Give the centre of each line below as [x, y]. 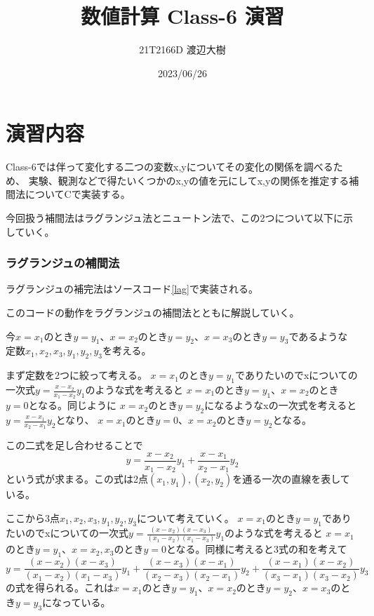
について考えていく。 [185, 517]
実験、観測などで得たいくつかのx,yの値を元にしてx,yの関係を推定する [189, 180]
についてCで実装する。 [78, 194]
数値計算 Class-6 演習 [182, 16]
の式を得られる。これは [60, 588]
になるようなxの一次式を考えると [281, 405]
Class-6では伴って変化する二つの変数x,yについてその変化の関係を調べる [169, 167]
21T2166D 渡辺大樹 [182, 49]
